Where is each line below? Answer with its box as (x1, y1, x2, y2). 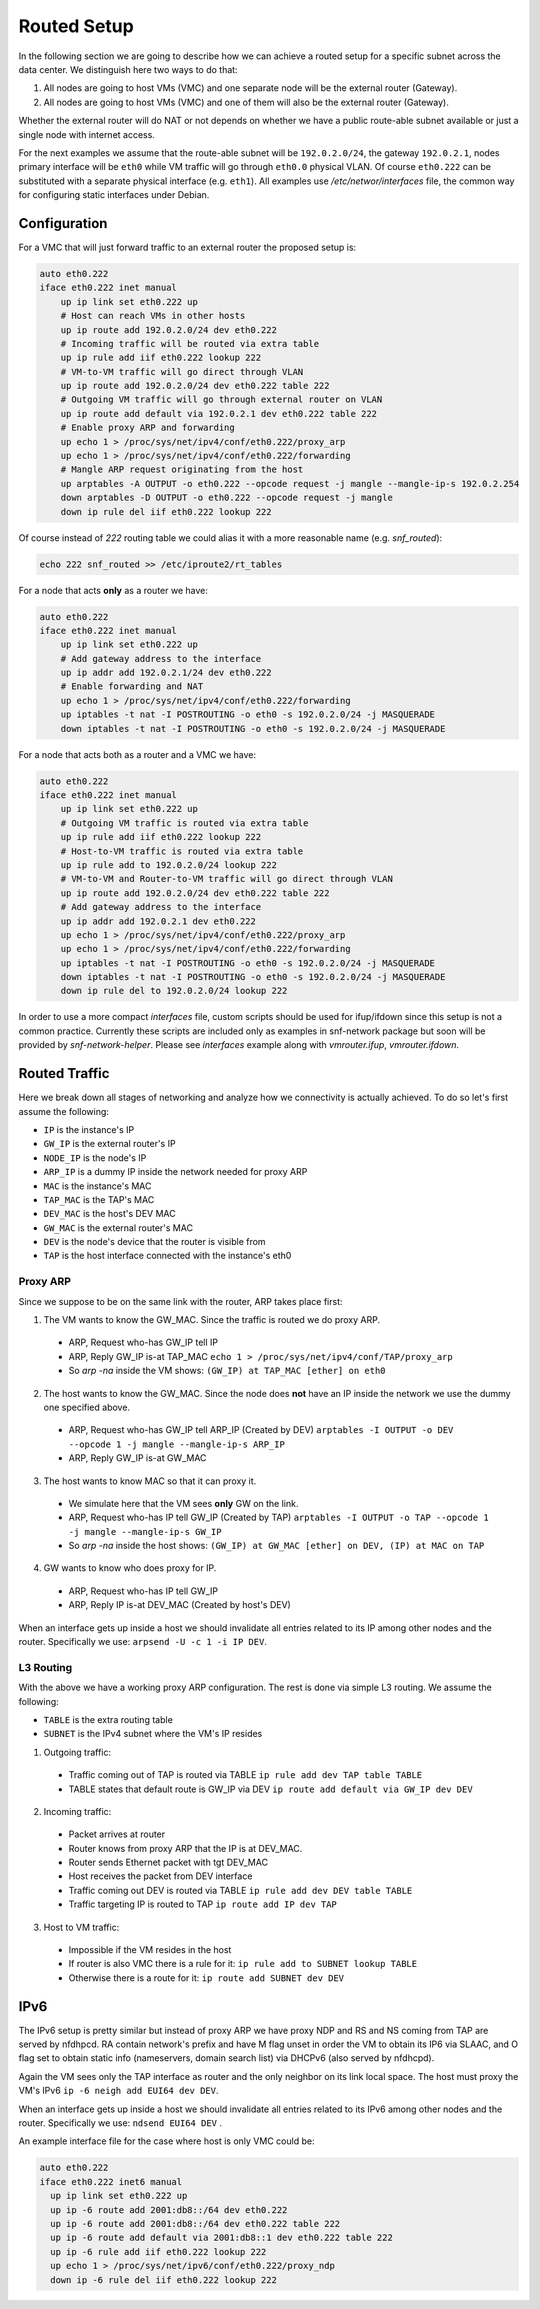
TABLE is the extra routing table (43, 1713, 174, 1725)
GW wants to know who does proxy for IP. (43, 1562, 217, 1574)
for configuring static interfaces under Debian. (18, 189, 210, 201)
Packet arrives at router (68, 1828, 166, 1840)
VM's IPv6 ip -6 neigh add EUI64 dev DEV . (18, 2085, 219, 2097)
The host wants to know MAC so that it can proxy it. (43, 1475, 257, 1487)
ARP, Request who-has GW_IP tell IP (68, 1336, 219, 1349)
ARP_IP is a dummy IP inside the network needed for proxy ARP (43, 1166, 308, 1178)
